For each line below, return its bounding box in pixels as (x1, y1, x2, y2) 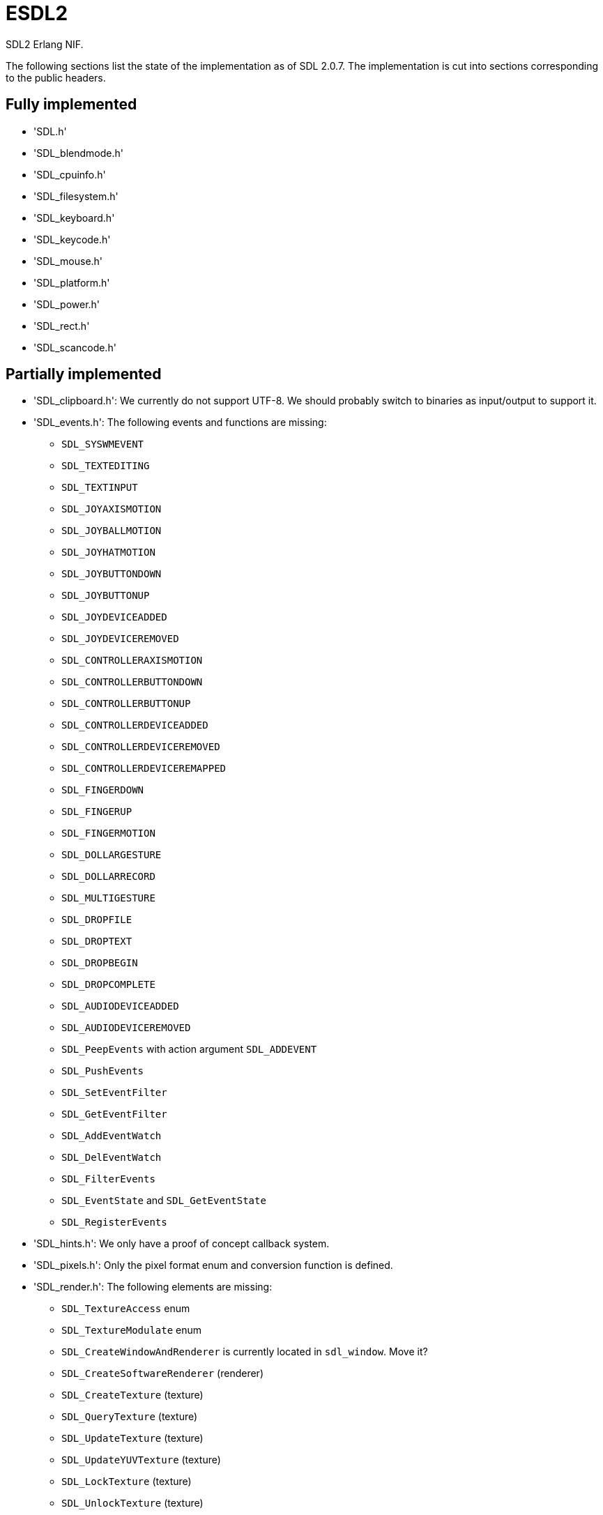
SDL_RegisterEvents (61, 1217, 167, 1228)
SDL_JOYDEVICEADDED (61, 611, 167, 623)
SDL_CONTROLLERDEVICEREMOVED (61, 741, 220, 753)
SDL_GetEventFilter (61, 1109, 167, 1120)
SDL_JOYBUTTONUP (61, 590, 150, 602)
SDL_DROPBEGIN (61, 957, 138, 969)
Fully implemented (6, 96, 137, 114)
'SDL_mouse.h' (33, 254, 103, 267)
